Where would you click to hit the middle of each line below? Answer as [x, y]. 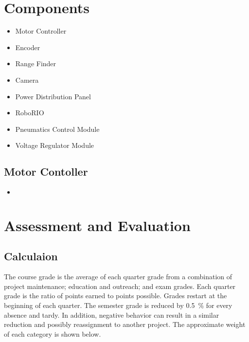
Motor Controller [41, 31]
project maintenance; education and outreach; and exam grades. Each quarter [120, 286]
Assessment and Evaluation [97, 225]
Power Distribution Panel [53, 96]
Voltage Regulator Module [55, 145]
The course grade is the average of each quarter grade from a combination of [118, 277]
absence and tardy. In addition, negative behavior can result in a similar [112, 315]
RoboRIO [30, 113]
